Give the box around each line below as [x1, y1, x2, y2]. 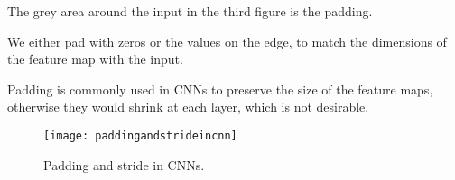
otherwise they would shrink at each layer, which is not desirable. [7, 97, 369, 116]
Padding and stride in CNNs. [43, 155, 205, 174]
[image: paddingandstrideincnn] [43, 129, 237, 142]
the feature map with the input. [7, 49, 183, 68]
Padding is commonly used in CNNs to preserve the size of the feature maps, [7, 79, 433, 98]
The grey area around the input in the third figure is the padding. [7, 2, 373, 20]
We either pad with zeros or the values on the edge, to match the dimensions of [7, 31, 447, 50]
